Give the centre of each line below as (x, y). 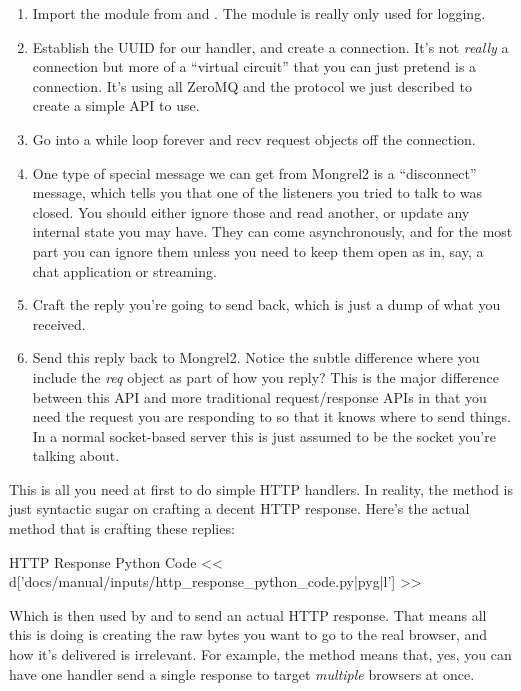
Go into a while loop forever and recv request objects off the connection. (254, 138)
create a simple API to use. (116, 105)
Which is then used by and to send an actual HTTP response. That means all (248, 614)
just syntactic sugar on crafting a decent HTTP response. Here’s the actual (239, 508)
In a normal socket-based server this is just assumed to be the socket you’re (264, 435)
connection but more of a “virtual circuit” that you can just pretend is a (254, 66)
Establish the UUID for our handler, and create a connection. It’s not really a (270, 46)
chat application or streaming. (124, 270)
